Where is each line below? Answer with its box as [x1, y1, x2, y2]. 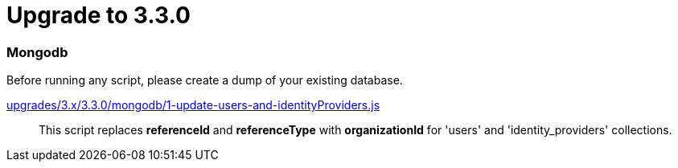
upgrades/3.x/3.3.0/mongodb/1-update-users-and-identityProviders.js [6, 98, 380, 113]
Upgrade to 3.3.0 [6, 2, 191, 29]
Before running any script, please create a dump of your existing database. [6, 73, 403, 88]
